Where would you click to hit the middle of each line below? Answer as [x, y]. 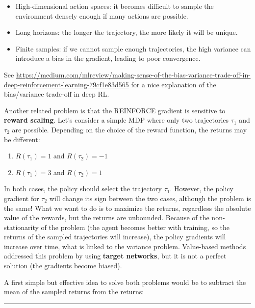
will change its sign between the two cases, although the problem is [150, 198]
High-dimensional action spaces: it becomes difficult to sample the [115, 6]
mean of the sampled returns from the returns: [74, 292]
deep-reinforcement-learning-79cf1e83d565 [66, 84]
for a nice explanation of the [174, 84]
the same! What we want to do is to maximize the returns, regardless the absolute [127, 208]
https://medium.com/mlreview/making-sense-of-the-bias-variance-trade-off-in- [133, 74]
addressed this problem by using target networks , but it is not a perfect [115, 256]
